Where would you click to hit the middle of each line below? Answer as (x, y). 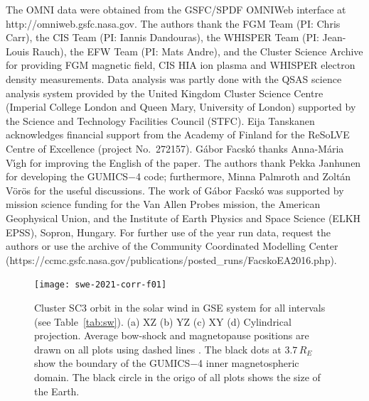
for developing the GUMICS (67, 176)
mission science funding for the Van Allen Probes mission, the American (163, 204)
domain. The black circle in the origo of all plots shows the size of (177, 377)
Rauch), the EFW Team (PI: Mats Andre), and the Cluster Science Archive (198, 51)
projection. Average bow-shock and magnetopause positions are (172, 335)
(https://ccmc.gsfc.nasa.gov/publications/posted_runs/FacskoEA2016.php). (171, 259)
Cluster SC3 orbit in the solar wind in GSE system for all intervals (180, 307)
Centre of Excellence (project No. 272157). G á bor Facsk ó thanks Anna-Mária (175, 148)
